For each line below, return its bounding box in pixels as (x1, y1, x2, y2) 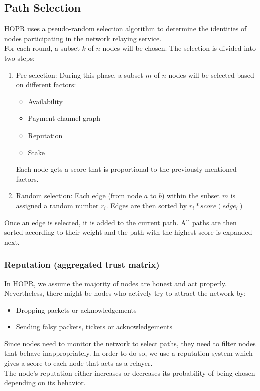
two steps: (4, 52, 35, 63)
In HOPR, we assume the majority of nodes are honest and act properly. (4, 278, 227, 288)
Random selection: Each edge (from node (16, 190, 142, 201)
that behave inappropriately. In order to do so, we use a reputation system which (4, 348, 253, 358)
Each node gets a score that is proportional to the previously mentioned (16, 164, 237, 174)
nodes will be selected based (168, 69, 254, 80)
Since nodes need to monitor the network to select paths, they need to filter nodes (4, 338, 256, 348)
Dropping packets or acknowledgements (16, 304, 137, 315)
